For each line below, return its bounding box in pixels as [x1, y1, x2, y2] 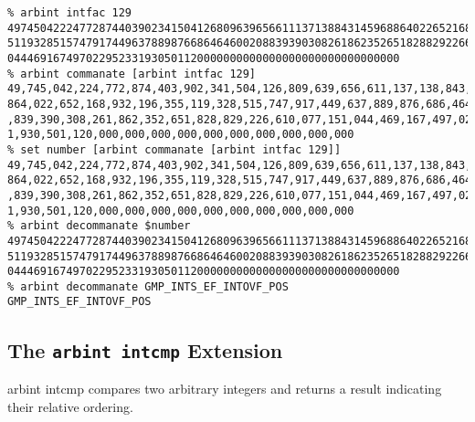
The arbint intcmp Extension [7, 335, 283, 364]
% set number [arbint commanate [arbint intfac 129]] [7, 142, 342, 156]
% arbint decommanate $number [7, 219, 191, 233]
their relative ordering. [7, 396, 133, 416]
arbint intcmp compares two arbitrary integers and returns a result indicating [7, 378, 442, 397]
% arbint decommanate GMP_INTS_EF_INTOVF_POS [7, 280, 289, 293]
